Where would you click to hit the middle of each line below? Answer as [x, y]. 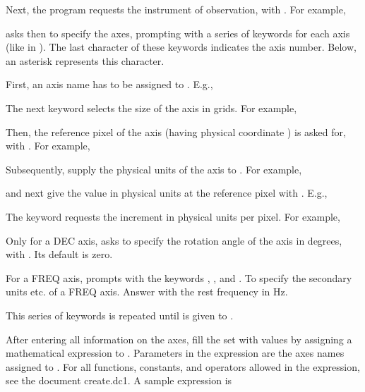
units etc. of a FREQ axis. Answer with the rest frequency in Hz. [147, 292]
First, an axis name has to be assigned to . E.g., [109, 84]
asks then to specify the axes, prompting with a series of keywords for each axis [178, 33]
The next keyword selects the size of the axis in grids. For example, [151, 108]
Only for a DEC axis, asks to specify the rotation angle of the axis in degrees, [174, 240]
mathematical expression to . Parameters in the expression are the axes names [175, 353]
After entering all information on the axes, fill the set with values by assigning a [179, 339]
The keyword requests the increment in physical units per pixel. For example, [173, 216]
